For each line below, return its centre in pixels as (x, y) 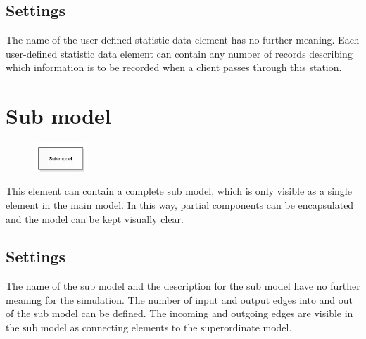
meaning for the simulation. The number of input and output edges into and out (179, 299)
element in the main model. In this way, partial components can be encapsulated (180, 204)
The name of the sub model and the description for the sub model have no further (183, 286)
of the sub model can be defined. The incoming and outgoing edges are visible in (179, 313)
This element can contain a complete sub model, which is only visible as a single (179, 191)
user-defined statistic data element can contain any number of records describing (179, 53)
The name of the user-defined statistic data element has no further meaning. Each (183, 40)
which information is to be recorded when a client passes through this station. (174, 67)
